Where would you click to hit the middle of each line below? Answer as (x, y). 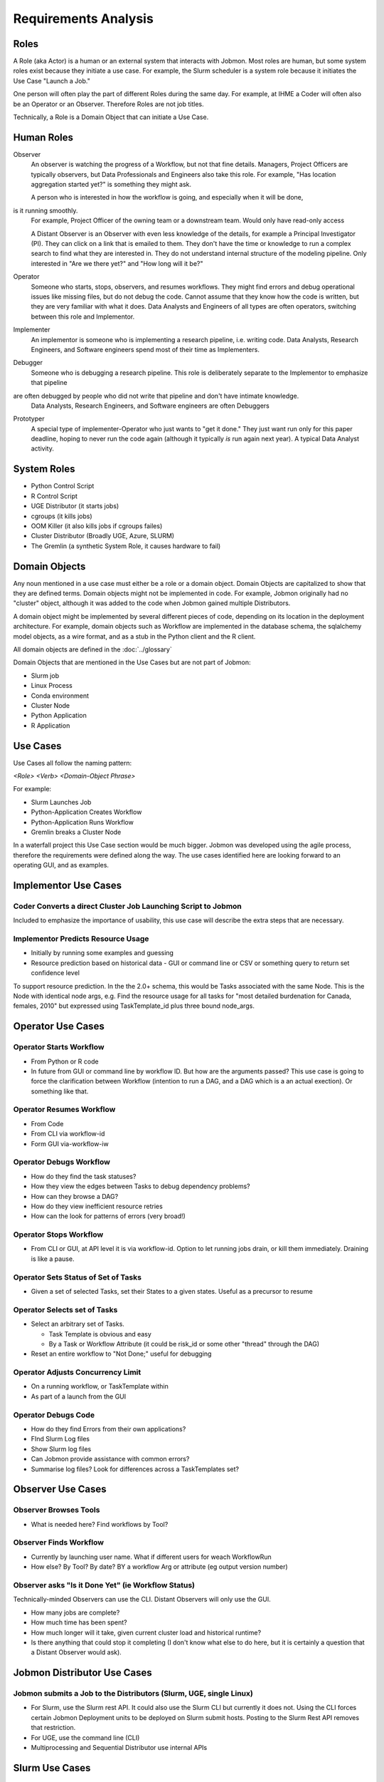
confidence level (55, 973)
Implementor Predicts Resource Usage (81, 939)
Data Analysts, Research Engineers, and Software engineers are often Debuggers (150, 406)
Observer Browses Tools (57, 1510)
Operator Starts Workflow (59, 1047)
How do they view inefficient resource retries (97, 1206)
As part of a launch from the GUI (79, 1396)
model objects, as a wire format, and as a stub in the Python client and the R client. (134, 636)
